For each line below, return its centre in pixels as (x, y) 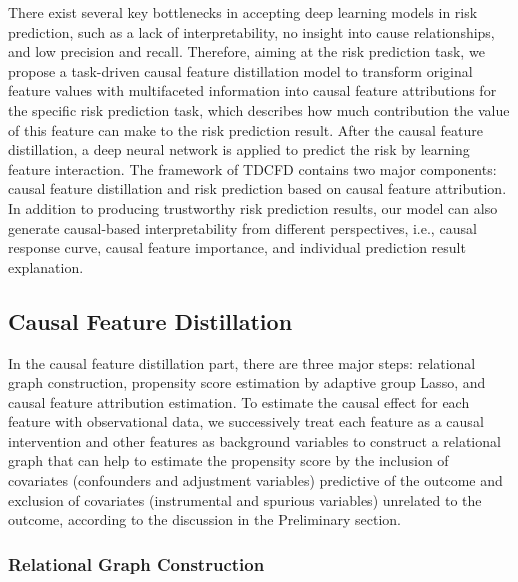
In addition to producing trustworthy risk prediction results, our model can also (253, 207)
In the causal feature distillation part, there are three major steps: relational (242, 362)
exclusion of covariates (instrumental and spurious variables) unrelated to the (245, 499)
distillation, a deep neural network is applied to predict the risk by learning (239, 149)
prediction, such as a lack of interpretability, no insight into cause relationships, (251, 31)
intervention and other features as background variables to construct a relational (254, 440)
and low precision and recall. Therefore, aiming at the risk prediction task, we (246, 51)
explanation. (46, 266)
